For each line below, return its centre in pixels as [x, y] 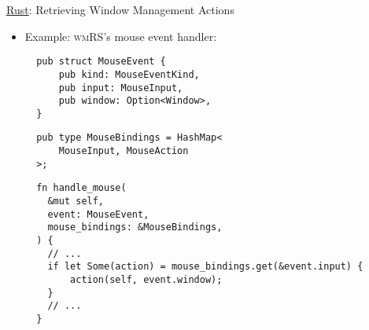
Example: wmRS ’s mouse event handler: [121, 36]
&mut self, [76, 202]
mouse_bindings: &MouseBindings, [135, 227]
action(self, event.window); [146, 280]
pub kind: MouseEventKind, [129, 74]
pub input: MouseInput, [121, 88]
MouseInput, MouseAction [124, 151]
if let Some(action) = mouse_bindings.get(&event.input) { [205, 267]
